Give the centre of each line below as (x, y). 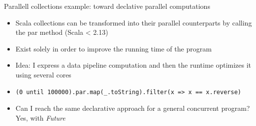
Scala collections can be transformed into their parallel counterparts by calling (134, 22)
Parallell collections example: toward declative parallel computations (107, 6)
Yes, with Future (40, 117)
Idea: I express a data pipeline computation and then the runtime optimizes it (133, 65)
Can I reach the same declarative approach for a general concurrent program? (133, 108)
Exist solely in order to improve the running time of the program (113, 48)
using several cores (43, 74)
